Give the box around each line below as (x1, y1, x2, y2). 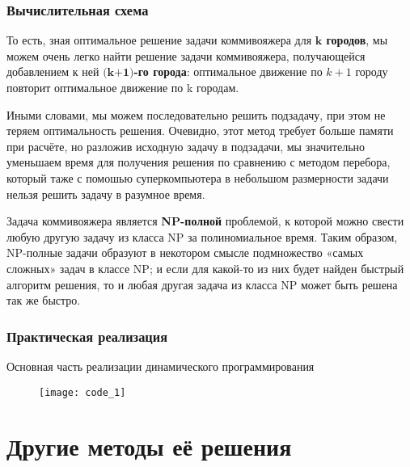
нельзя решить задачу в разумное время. (6, 185, 205, 202)
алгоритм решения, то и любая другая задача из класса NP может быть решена (6, 276, 398, 292)
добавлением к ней (6, 63, 99, 80)
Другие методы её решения (6, 430, 292, 463)
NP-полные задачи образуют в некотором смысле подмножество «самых (6, 244, 364, 261)
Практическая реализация (6, 326, 168, 346)
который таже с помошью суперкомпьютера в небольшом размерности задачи (6, 169, 389, 186)
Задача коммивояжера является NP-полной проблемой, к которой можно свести (6, 212, 404, 229)
